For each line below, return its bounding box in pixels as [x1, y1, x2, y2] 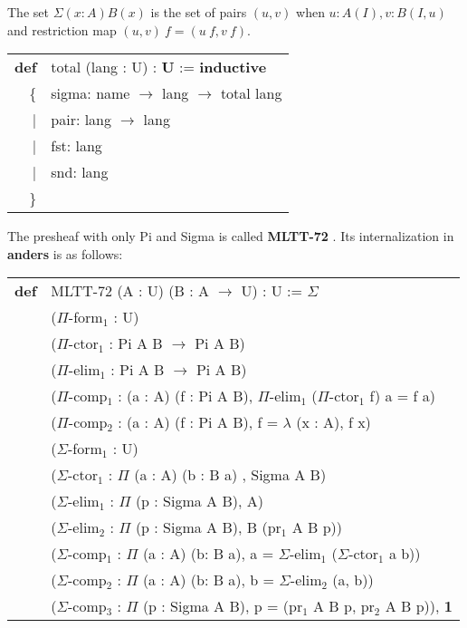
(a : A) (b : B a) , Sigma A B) [134, 464, 327, 486]
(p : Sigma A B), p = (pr [142, 595, 303, 617]
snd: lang [51, 161, 109, 183]
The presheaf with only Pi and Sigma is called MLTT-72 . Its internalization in [7, 227, 454, 246]
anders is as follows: [7, 244, 123, 263]
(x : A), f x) [296, 411, 371, 433]
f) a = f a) [369, 385, 436, 407]
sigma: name [51, 82, 130, 104]
